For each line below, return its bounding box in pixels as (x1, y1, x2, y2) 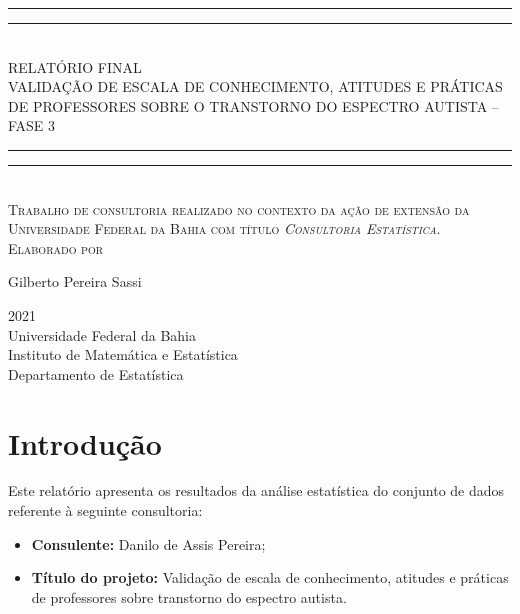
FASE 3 (8, 115, 56, 136)
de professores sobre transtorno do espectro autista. (31, 586, 347, 607)
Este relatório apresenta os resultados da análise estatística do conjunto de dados (8, 480, 505, 501)
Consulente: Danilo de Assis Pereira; (31, 533, 266, 554)
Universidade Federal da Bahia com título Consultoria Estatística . (8, 218, 441, 239)
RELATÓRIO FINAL (8, 56, 142, 77)
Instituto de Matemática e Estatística (8, 344, 238, 365)
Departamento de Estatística (8, 363, 184, 384)
